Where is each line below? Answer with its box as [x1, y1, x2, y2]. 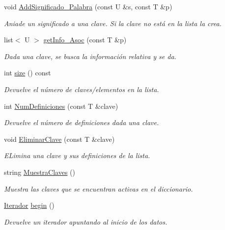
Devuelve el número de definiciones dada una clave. [4, 117, 159, 128]
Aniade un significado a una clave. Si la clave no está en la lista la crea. [4, 18, 222, 28]
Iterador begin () [4, 200, 55, 210]
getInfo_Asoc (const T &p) [43, 34, 127, 45]
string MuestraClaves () [4, 166, 75, 177]
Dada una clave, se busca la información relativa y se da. [4, 51, 176, 61]
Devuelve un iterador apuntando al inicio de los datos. [4, 216, 168, 227]
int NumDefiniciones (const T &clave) [4, 100, 118, 111]
